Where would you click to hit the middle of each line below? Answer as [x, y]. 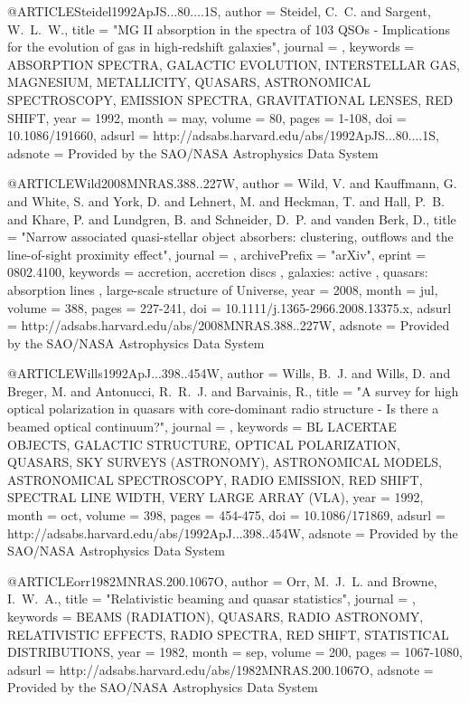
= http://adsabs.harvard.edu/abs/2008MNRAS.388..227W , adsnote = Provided [229, 325]
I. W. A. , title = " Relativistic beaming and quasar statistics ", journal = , [211, 598]
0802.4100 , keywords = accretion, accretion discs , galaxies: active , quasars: [218, 272]
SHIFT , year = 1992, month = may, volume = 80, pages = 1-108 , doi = [207, 117]
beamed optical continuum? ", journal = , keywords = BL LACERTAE [202, 427]
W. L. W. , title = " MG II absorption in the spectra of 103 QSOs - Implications [229, 28]
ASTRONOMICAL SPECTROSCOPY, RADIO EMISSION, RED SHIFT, [215, 479]
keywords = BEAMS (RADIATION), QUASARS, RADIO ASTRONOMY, [216, 616]
